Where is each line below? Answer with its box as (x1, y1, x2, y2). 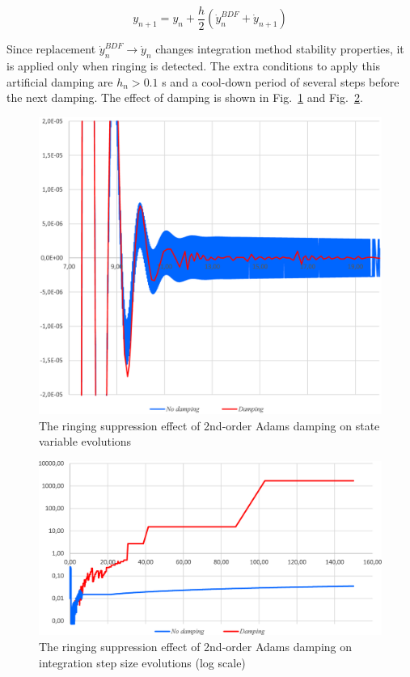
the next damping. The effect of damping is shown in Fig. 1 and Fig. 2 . (6, 89, 363, 106)
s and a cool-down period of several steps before (162, 73, 399, 90)
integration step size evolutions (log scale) (39, 654, 246, 671)
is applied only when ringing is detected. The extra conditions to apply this (6, 57, 381, 74)
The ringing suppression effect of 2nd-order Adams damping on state (39, 417, 380, 434)
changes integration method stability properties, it (155, 40, 404, 57)
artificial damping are (6, 73, 113, 90)
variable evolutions (39, 433, 132, 450)
